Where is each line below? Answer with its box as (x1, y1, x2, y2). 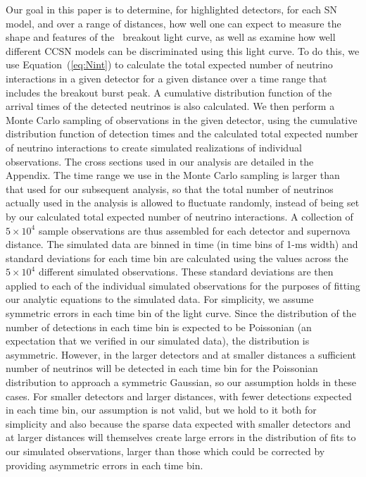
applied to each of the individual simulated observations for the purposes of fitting (6, 278, 360, 292)
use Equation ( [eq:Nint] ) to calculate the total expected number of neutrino (6, 57, 333, 72)
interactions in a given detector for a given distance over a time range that (6, 70, 327, 85)
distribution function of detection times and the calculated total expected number (6, 126, 358, 141)
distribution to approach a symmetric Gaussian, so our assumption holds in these (6, 375, 356, 390)
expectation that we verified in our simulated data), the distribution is (6, 333, 310, 348)
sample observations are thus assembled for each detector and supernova (38, 223, 351, 237)
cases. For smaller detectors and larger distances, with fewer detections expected (6, 388, 352, 403)
